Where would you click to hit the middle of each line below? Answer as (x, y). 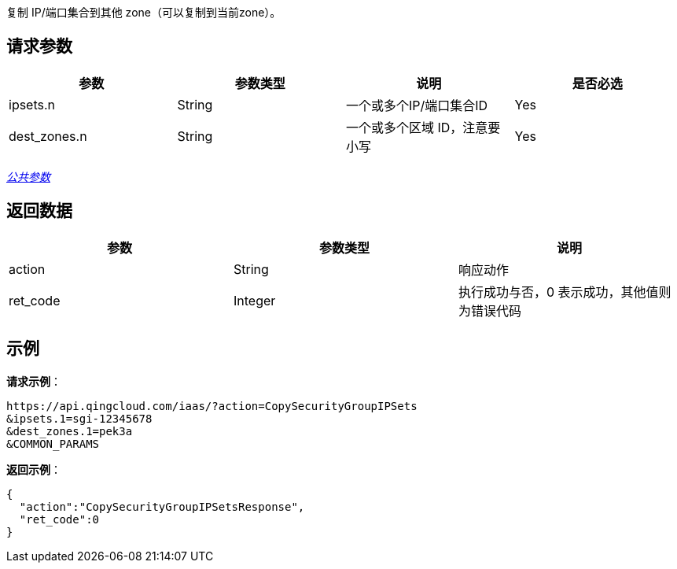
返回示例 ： (34, 469)
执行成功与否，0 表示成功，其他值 (558, 292)
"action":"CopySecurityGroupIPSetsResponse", (162, 506)
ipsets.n (32, 104)
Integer (254, 300)
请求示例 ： (34, 381)
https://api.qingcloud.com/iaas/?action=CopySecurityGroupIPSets (212, 406)
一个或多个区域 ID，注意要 (423, 127)
